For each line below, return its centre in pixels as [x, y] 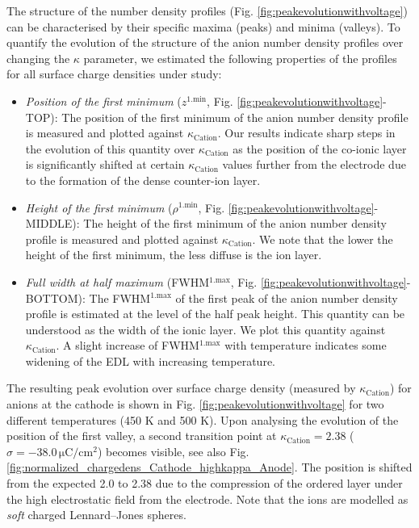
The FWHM [120, 298]
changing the [38, 58]
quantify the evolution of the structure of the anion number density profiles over [205, 42]
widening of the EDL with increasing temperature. [150, 360]
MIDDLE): [52, 223]
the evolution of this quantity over [110, 148]
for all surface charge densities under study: [114, 74]
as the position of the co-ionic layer [320, 148]
